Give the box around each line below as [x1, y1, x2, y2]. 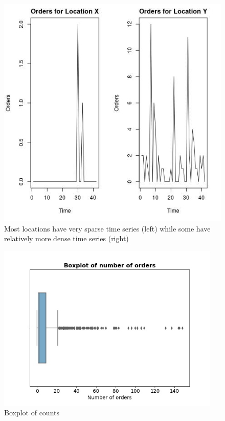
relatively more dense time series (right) [4, 233, 129, 244]
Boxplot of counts [4, 407, 59, 418]
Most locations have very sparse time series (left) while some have [4, 223, 211, 234]
